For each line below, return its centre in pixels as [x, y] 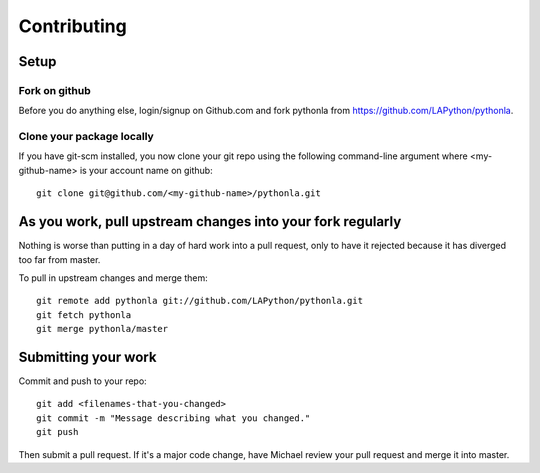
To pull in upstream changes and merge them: [113, 277]
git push [57, 432]
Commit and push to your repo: [82, 381]
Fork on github [55, 90]
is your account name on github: [146, 170]
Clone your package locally [86, 137]
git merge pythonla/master [102, 329]
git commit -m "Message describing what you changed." [173, 418]
